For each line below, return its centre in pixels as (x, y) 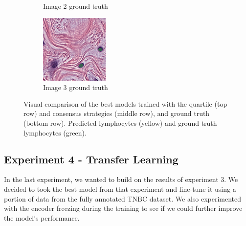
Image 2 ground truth (76, 6)
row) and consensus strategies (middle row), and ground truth (117, 113)
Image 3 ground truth (76, 87)
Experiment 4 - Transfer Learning (91, 159)
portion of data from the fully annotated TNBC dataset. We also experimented (123, 198)
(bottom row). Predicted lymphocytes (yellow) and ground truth (120, 123)
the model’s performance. (42, 217)
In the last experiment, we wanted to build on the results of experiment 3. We (121, 179)
